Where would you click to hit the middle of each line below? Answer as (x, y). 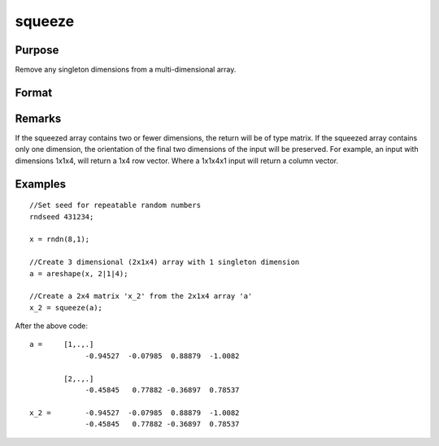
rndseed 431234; (62, 217)
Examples (41, 184)
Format (34, 92)
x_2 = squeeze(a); (66, 307)
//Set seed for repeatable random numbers (115, 206)
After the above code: (52, 326)
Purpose (37, 50)
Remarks (38, 118)
